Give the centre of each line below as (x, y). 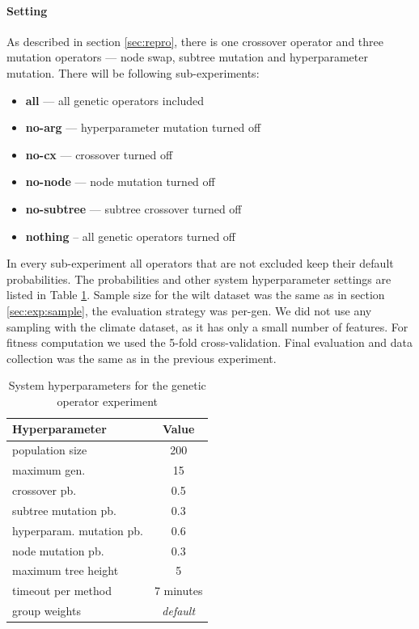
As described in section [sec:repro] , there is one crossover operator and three (195, 41)
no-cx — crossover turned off (99, 154)
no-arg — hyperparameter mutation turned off (143, 127)
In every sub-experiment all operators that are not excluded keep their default (200, 263)
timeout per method (62, 591)
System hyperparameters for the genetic (107, 385)
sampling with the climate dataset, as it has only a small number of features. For (207, 326)
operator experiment (108, 401)
